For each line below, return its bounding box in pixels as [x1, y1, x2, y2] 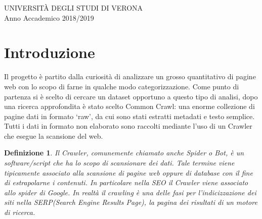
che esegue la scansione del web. [4, 130, 103, 141]
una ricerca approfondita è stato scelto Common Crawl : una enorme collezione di [4, 101, 255, 112]
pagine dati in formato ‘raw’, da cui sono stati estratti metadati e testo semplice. [4, 111, 255, 121]
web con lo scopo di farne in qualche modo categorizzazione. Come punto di [4, 81, 239, 91]
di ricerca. [4, 207, 35, 217]
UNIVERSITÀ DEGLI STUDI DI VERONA [4, 3, 143, 13]
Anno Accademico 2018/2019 [4, 12, 94, 23]
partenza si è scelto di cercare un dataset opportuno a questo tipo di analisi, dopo [4, 91, 258, 101]
